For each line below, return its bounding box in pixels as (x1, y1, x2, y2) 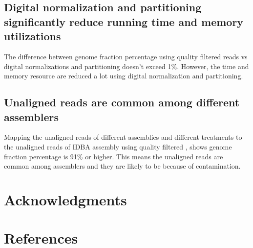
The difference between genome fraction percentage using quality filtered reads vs (4, 51, 248, 61)
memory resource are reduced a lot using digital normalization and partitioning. (4, 71, 243, 81)
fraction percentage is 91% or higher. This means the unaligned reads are (4, 151, 223, 161)
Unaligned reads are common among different (4, 95, 240, 110)
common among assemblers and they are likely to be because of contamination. (4, 161, 241, 171)
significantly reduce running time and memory (4, 14, 244, 29)
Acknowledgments (4, 189, 127, 209)
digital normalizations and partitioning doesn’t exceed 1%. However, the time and (4, 61, 249, 71)
